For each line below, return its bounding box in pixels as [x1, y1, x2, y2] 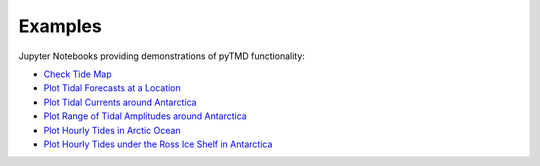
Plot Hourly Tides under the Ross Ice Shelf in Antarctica [43, 138, 273, 150]
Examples [18, 15, 102, 37]
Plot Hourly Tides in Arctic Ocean [43, 124, 181, 136]
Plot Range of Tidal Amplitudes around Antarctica [43, 110, 247, 122]
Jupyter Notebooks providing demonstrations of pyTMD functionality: [18, 50, 305, 62]
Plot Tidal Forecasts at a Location [43, 82, 182, 94]
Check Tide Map [43, 68, 112, 80]
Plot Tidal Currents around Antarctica [43, 96, 197, 108]
